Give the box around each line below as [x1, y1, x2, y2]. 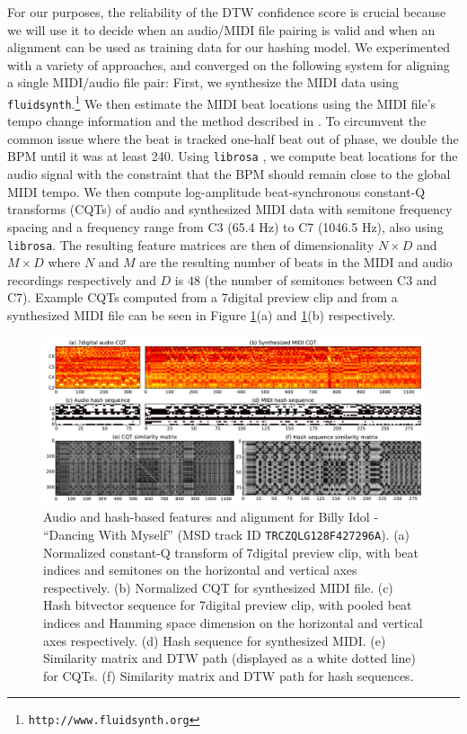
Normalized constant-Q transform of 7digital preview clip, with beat [43, 542, 419, 561]
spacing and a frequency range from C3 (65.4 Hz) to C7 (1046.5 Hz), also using [7, 217, 444, 236]
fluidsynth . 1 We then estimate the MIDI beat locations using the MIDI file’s [7, 91, 436, 112]
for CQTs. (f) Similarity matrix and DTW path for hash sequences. [43, 666, 414, 685]
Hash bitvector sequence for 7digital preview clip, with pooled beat [43, 595, 412, 614]
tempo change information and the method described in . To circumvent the [7, 112, 427, 130]
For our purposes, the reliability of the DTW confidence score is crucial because [7, 3, 446, 21]
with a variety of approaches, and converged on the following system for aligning [7, 55, 450, 74]
